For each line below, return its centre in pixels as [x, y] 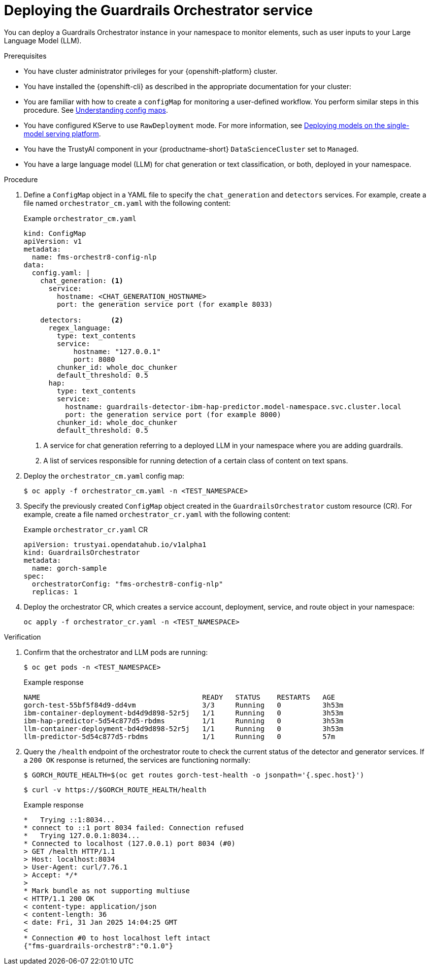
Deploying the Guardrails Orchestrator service [158, 10]
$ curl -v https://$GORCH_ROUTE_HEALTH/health [115, 790]
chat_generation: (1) [82, 280]
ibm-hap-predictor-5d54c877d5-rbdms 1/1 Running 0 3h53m [184, 721]
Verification [23, 637]
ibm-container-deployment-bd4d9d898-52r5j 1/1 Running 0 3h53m [184, 713]
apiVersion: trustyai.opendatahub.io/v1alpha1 [115, 544]
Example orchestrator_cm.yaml [80, 218]
